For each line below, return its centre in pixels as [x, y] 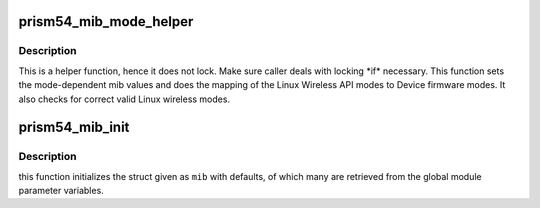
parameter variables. [61, 191]
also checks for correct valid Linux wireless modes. [124, 99]
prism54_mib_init [74, 127]
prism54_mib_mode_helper [106, 21]
